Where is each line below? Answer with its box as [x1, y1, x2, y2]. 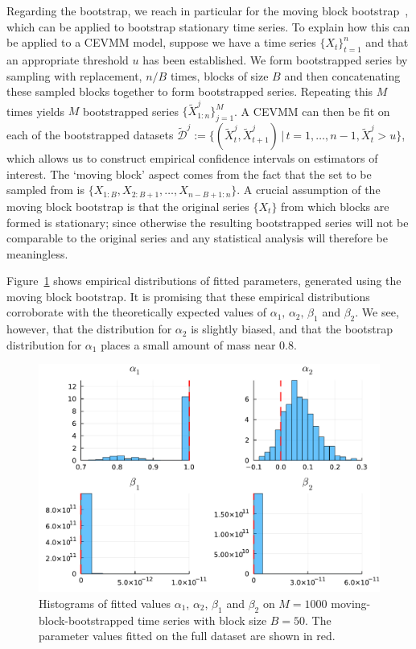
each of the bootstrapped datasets [6, 126, 174, 143]
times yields [6, 102, 65, 119]
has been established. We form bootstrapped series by [142, 51, 408, 68]
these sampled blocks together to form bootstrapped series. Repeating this [6, 83, 373, 100]
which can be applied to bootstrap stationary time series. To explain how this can [6, 18, 410, 35]
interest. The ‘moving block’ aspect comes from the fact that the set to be [6, 165, 372, 182]
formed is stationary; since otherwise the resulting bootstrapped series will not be [6, 213, 409, 230]
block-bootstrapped [39, 611, 134, 628]
